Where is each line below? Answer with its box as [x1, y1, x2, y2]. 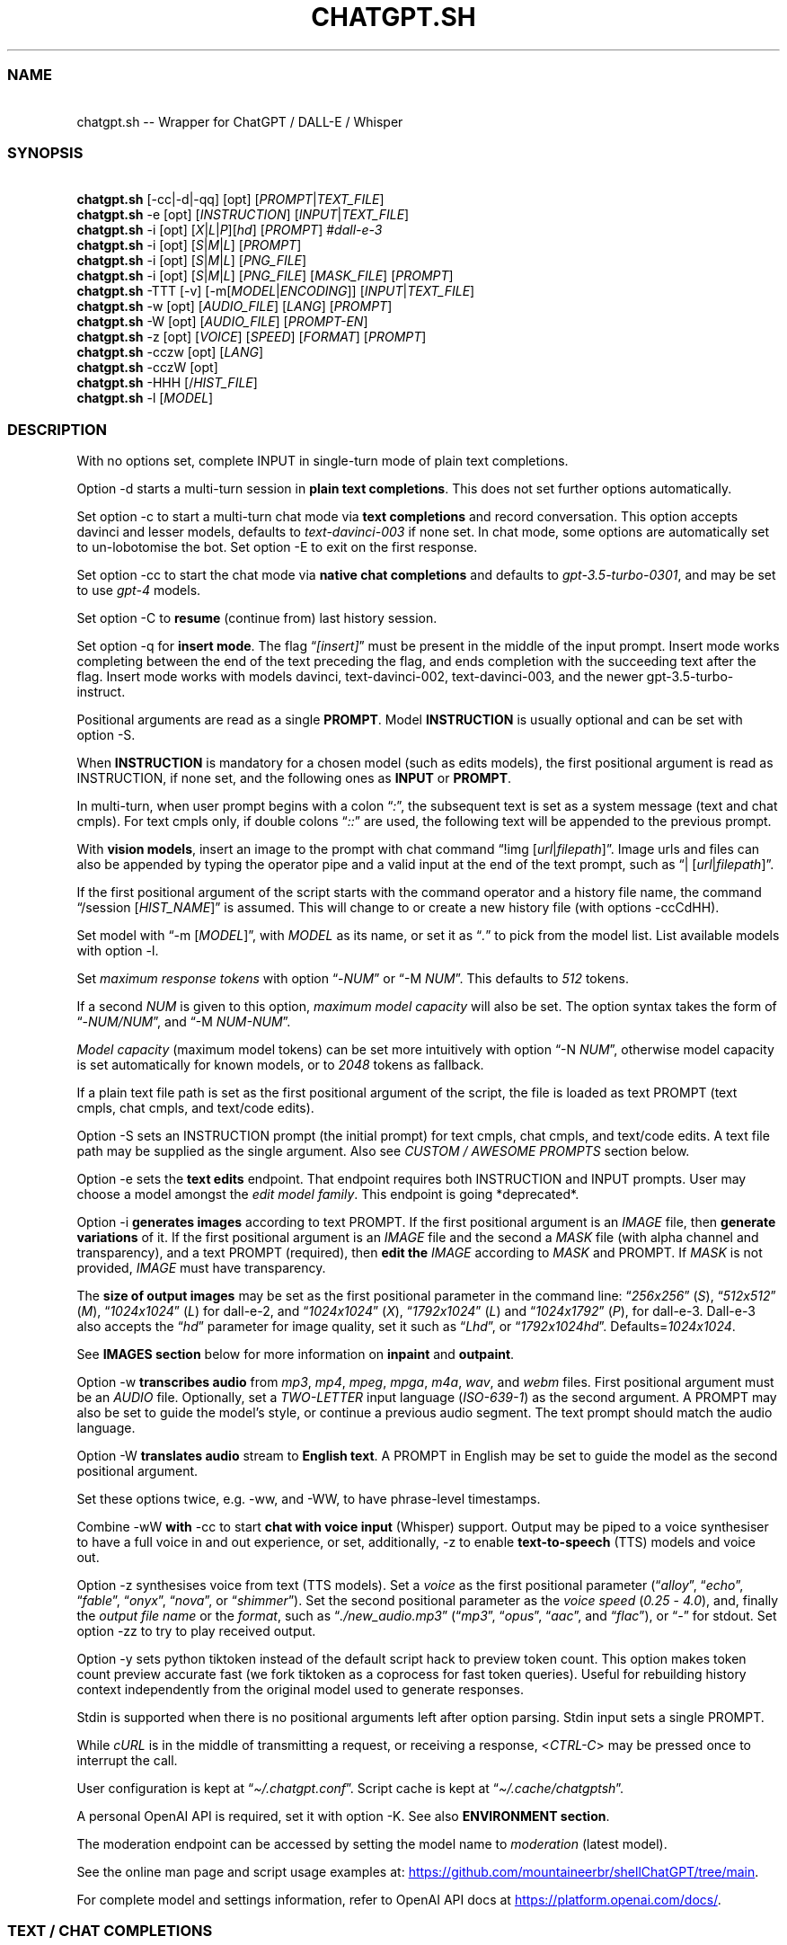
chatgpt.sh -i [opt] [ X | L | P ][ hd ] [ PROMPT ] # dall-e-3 [76, 222, 383, 238]
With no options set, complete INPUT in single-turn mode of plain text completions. [76, 453, 569, 468]
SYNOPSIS [7, 143, 84, 162]
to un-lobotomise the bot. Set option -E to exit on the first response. [76, 539, 478, 555]
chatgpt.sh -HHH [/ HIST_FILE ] [76, 375, 258, 391]
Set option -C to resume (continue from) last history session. [76, 610, 438, 626]
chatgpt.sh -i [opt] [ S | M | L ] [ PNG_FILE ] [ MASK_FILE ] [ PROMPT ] [76, 268, 454, 284]
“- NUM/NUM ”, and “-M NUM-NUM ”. [76, 1014, 291, 1029]
